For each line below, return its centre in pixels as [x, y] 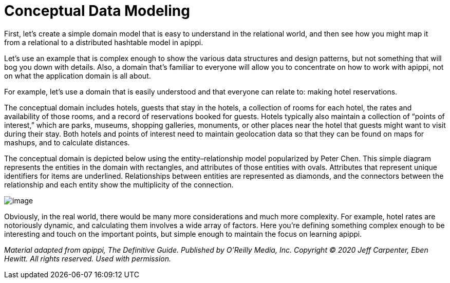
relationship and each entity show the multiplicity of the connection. [119, 184]
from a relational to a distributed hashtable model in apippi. [104, 42]
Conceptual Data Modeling [97, 11]
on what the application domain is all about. [78, 76]
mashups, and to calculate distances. [67, 142]
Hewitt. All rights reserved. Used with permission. [88, 258]
